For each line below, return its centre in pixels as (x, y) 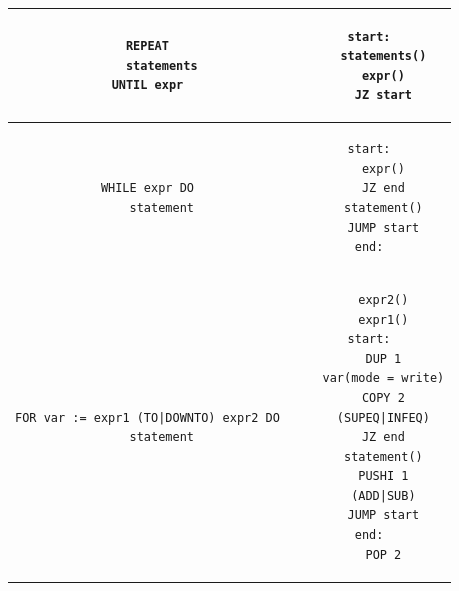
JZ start (383, 95)
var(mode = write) (383, 378)
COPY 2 (383, 397)
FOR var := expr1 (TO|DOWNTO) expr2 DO (147, 417)
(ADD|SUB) (383, 495)
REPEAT (147, 46)
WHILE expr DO (147, 188)
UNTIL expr (147, 85)
